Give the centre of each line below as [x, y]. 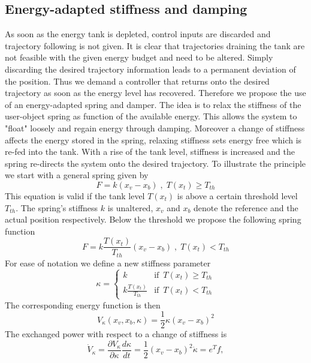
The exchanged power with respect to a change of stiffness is [116, 334]
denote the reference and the [246, 207]
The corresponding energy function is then [83, 304]
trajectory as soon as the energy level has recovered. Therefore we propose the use [155, 93]
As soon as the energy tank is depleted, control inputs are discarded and [138, 34]
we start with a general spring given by [77, 175]
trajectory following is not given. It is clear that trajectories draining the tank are [155, 45]
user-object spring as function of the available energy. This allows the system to [151, 116]
